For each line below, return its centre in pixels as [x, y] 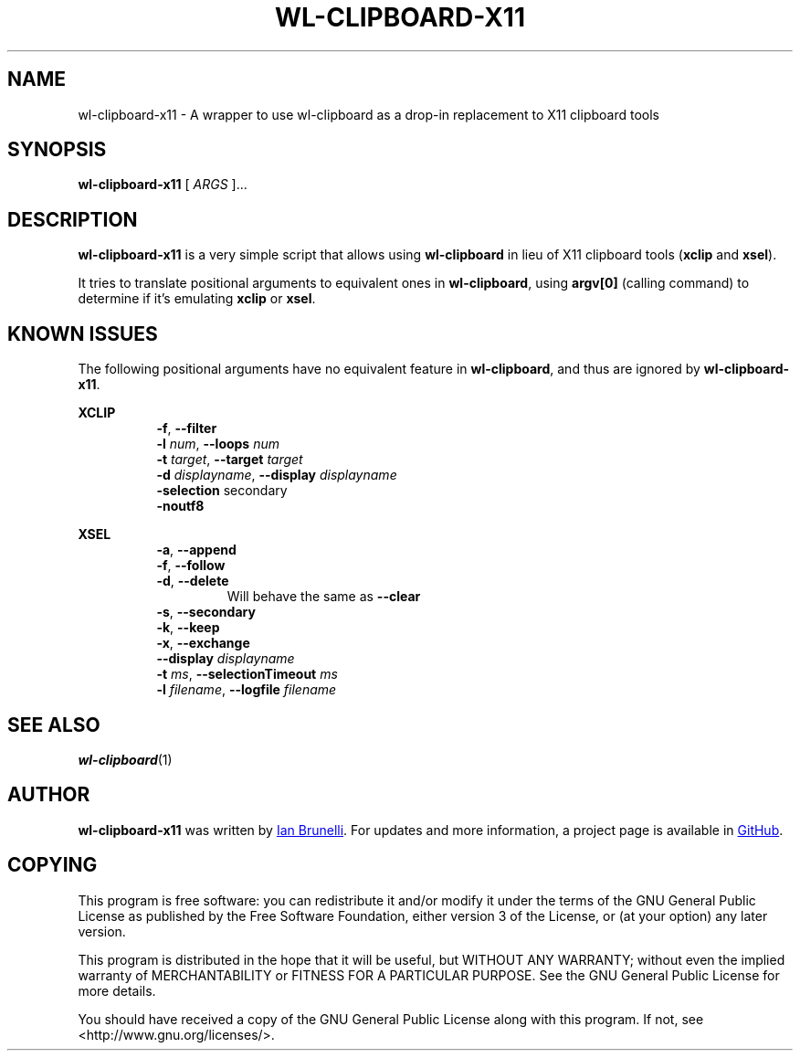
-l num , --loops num [218, 444]
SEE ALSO [54, 725]
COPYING [53, 865]
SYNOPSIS [57, 150]
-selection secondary [222, 491]
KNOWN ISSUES [83, 333]
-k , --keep [188, 628]
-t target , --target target [230, 460]
